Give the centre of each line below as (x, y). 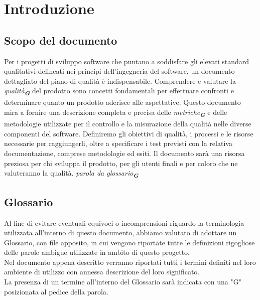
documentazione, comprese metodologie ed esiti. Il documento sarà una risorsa (124, 153)
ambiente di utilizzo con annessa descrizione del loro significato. (102, 272)
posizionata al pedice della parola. (56, 291)
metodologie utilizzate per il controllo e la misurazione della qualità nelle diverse (128, 124)
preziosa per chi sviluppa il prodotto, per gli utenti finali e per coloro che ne (121, 163)
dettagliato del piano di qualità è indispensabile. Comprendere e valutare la (120, 81)
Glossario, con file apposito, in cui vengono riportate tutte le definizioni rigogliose (129, 242)
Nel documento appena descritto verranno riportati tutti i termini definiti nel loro (130, 262)
